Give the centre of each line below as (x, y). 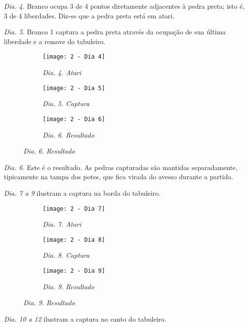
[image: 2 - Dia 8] (74, 240)
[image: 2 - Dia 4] (74, 57)
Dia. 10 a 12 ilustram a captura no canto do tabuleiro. (85, 319)
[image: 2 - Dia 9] (74, 271)
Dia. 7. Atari (62, 224)
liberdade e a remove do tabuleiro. (55, 41)
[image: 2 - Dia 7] (74, 209)
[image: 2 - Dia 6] (74, 119)
